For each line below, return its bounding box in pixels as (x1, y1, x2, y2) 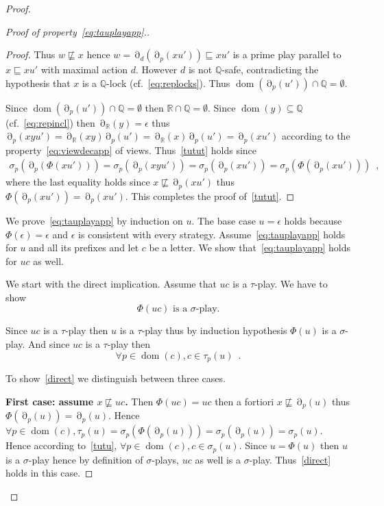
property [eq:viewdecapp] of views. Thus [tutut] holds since (5, 142, 257, 157)
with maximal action (40, 62, 128, 77)
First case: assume (5, 394, 94, 408)
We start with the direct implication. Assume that (5, 277, 217, 291)
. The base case (191, 213, 256, 227)
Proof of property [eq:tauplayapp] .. (5, 24, 150, 38)
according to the (282, 129, 350, 143)
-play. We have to (254, 277, 328, 291)
